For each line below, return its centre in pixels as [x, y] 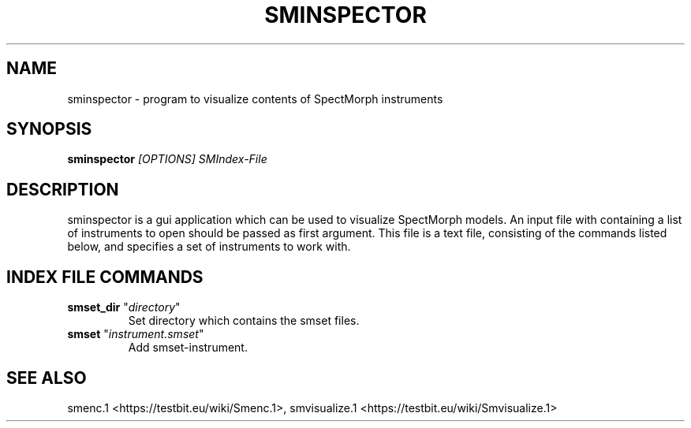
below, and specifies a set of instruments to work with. [209, 247]
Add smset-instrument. [188, 348]
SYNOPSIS [49, 129]
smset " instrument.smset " [136, 334]
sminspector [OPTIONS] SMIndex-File [167, 159]
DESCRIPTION [63, 189]
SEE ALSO [47, 378]
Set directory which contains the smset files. [244, 321]
